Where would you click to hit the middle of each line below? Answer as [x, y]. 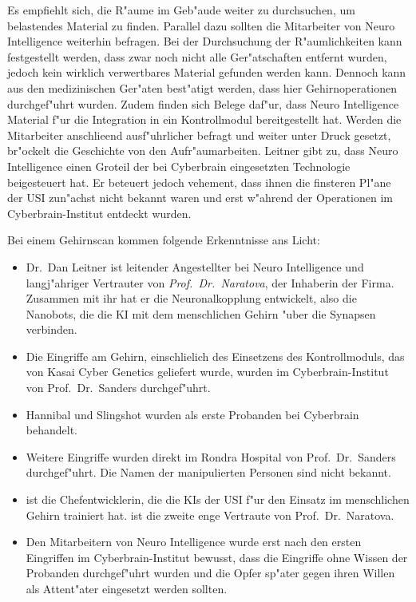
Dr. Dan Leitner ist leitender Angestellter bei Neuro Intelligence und [195, 266]
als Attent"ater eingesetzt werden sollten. [127, 588]
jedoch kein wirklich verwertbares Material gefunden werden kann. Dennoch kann [207, 72]
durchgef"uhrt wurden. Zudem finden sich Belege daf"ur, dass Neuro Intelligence [203, 103]
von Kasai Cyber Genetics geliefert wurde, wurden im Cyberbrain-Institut [207, 372]
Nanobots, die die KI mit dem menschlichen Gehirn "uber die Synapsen [201, 313]
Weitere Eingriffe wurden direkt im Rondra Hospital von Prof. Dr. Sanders [211, 456]
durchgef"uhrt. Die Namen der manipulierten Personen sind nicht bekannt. [208, 472]
